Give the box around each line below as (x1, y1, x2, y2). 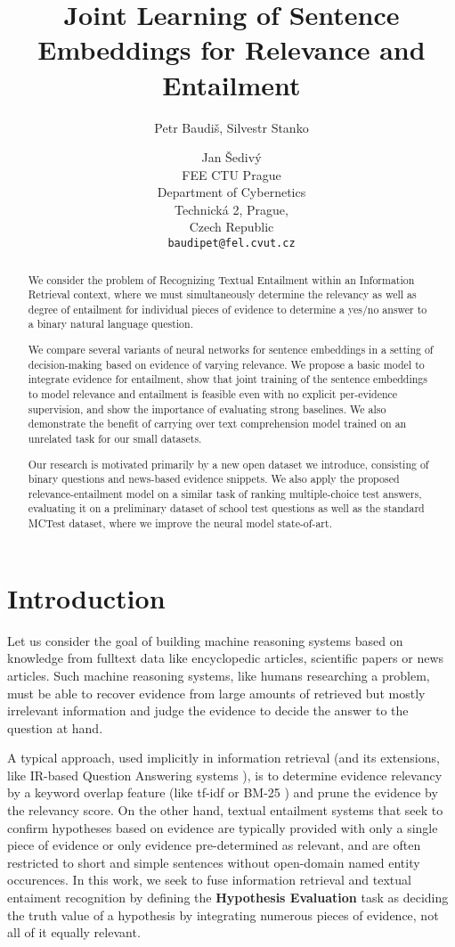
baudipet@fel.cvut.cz (167, 237, 296, 250)
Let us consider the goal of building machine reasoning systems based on (7, 631, 403, 649)
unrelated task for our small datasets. (28, 430, 202, 445)
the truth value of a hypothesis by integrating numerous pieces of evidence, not (7, 905, 439, 924)
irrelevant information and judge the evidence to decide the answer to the (7, 701, 409, 720)
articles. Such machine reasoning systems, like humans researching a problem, (7, 665, 430, 684)
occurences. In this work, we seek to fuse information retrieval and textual (7, 870, 411, 889)
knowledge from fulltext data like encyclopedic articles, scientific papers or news (7, 649, 444, 667)
